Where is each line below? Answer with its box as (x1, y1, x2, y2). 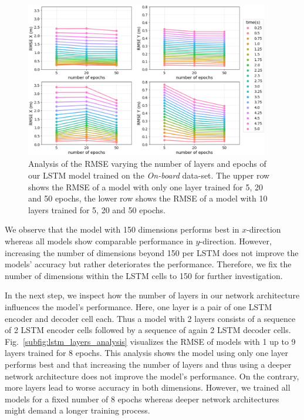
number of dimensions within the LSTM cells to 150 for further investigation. (5, 269, 283, 281)
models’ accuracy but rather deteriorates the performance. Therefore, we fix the (5, 258, 292, 270)
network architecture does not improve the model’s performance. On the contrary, (5, 369, 299, 382)
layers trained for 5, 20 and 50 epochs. (28, 203, 165, 216)
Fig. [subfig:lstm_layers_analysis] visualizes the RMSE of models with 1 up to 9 (5, 335, 296, 347)
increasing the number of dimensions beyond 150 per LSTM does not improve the (5, 246, 299, 258)
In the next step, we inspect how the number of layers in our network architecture (5, 289, 300, 301)
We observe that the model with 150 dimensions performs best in (5, 223, 239, 236)
